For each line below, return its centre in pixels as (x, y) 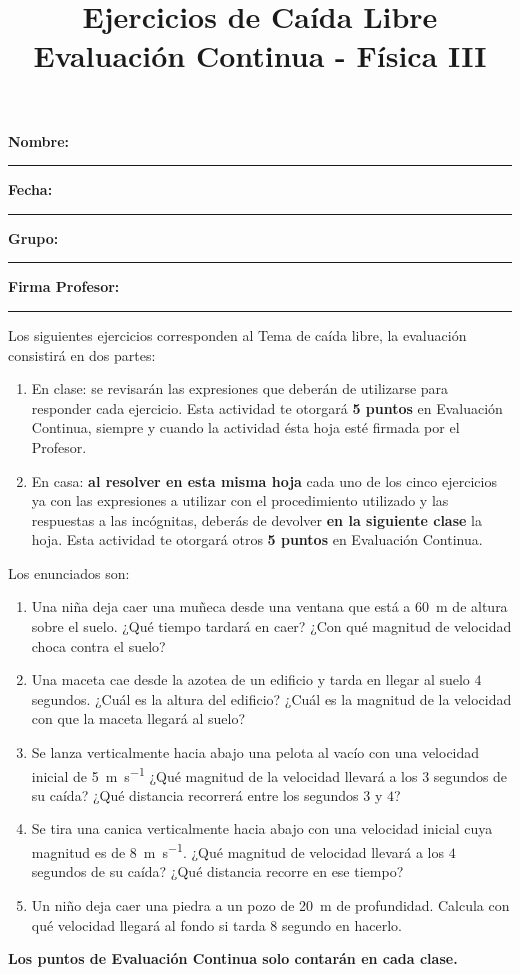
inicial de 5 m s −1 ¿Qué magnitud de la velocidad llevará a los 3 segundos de (269, 774)
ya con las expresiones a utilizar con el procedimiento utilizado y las (240, 500)
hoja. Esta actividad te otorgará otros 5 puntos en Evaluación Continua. (257, 539)
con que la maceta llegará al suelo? (138, 718)
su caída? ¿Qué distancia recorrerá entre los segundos (195, 794)
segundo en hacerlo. (342, 924)
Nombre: (39, 140)
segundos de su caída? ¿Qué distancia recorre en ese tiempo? (217, 871)
